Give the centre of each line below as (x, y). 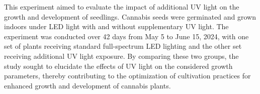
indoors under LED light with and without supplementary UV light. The (116, 26)
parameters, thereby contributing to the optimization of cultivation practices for (127, 76)
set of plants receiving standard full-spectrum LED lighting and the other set (123, 46)
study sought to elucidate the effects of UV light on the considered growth (118, 66)
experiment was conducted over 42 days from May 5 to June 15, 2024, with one (126, 36)
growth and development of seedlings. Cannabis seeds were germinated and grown (130, 16)
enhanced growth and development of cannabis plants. (88, 85)
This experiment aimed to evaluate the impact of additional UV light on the (122, 7)
